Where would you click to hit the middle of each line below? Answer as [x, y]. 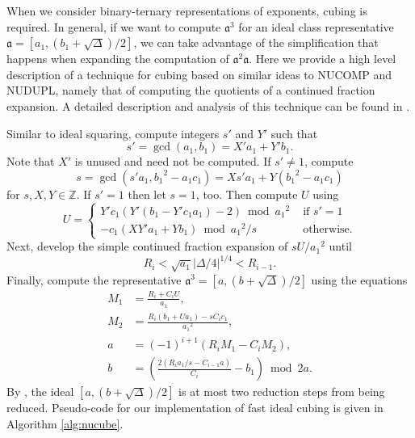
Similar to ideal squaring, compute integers [113, 133]
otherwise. [328, 229]
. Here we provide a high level [323, 59]
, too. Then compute [247, 194]
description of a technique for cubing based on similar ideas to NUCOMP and [199, 74]
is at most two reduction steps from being [282, 392]
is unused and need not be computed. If [173, 161]
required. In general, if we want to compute [114, 26]
